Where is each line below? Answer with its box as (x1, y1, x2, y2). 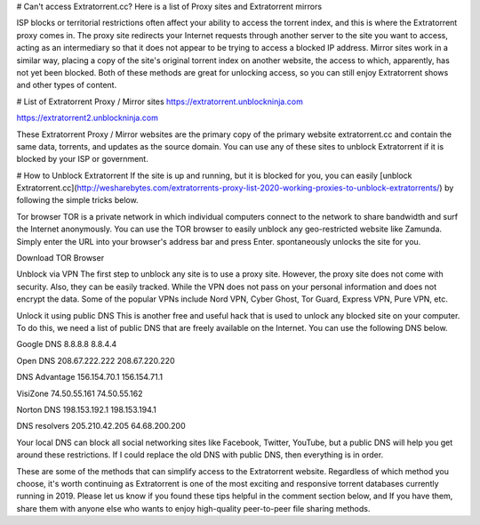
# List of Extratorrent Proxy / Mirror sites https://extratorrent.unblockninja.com (16, 96, 304, 107)
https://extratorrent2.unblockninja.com (16, 112, 159, 124)
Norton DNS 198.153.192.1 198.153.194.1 (16, 404, 157, 415)
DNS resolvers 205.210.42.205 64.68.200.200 (16, 421, 186, 432)
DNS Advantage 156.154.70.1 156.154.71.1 (16, 372, 164, 383)
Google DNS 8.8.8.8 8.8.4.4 (16, 339, 117, 350)
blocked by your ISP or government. (16, 154, 148, 165)
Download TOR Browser (16, 253, 105, 263)
